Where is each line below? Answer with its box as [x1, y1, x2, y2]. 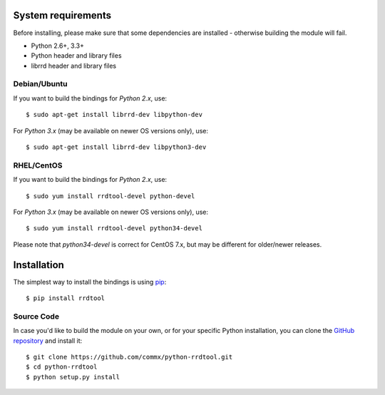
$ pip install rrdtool [26, 294, 106, 302]
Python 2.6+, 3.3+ [31, 41, 85, 50]
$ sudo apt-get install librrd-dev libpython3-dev [26, 143, 207, 151]
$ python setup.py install [26, 373, 120, 381]
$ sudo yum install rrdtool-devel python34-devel [26, 225, 203, 232]
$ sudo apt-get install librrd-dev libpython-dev [26, 111, 203, 119]
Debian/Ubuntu [13, 79, 68, 89]
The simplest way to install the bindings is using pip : [13, 277, 167, 286]
